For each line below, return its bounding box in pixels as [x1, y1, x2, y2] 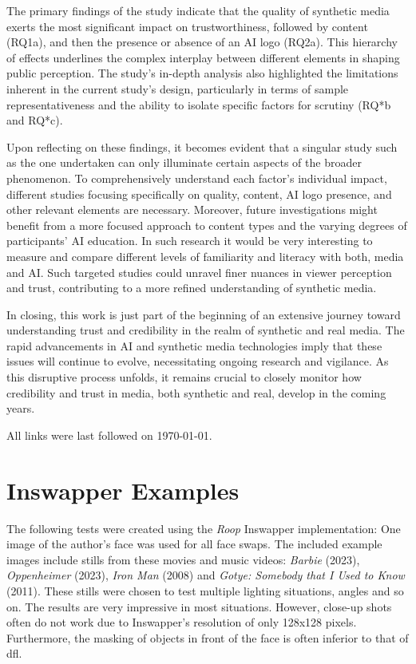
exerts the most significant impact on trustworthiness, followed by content [6, 18, 368, 34]
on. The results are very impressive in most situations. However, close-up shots [6, 598, 392, 615]
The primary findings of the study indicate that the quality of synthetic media [6, 2, 390, 18]
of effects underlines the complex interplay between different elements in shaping [6, 49, 400, 65]
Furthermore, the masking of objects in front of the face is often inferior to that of [6, 629, 409, 646]
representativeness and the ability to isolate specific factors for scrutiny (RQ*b [6, 96, 391, 113]
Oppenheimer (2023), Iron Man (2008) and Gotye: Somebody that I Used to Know [6, 567, 405, 583]
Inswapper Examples [6, 473, 240, 506]
